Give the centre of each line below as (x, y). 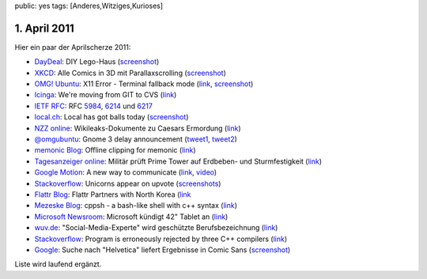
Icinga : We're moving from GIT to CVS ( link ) (106, 95)
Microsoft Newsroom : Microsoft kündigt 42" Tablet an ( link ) (131, 217)
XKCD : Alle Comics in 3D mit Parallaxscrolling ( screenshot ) (130, 73)
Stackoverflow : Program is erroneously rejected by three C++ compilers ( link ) (161, 239)
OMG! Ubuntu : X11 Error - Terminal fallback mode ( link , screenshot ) (144, 84)
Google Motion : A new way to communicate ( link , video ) (126, 172)
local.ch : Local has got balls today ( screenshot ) (111, 117)
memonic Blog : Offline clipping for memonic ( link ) (115, 150)
